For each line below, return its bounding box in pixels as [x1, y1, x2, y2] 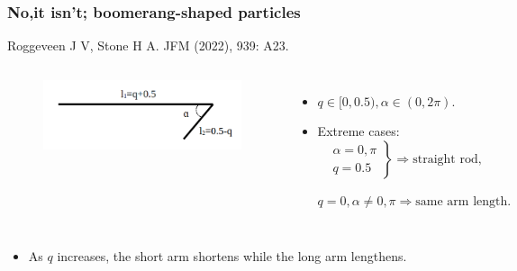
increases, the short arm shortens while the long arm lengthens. [57, 246, 407, 265]
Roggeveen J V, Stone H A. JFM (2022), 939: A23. [7, 36, 289, 55]
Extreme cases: [317, 122, 400, 140]
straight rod [413, 153, 478, 166]
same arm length [415, 195, 508, 208]
